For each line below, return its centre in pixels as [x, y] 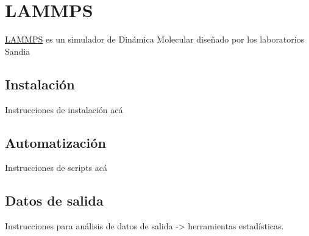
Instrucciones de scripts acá [56, 168]
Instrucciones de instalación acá [64, 109]
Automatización [55, 142]
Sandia [18, 51]
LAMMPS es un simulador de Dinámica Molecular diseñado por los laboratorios [155, 39]
